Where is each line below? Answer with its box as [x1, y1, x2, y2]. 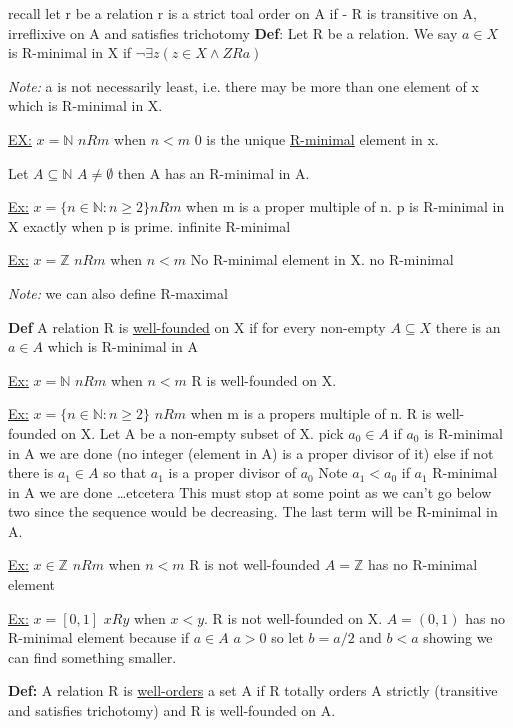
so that [103, 462, 147, 483]
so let [271, 627, 304, 648]
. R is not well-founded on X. [204, 607, 383, 628]
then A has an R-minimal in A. [117, 162, 310, 183]
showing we [423, 627, 493, 648]
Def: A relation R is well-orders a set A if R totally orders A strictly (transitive [8, 680, 498, 701]
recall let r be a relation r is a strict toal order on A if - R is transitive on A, [8, 3, 477, 23]
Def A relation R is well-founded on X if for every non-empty [8, 316, 386, 337]
